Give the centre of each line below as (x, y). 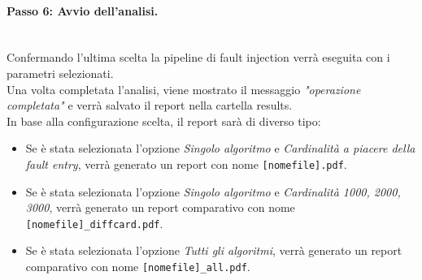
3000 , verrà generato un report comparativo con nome (160, 207)
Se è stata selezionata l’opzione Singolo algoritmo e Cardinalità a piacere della (220, 148)
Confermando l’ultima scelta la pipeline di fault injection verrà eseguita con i (198, 57)
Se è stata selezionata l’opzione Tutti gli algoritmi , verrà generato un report (214, 250)
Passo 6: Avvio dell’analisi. (83, 10)
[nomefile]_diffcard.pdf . (94, 223)
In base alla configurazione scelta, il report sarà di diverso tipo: (164, 121)
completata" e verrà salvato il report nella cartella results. (150, 105)
